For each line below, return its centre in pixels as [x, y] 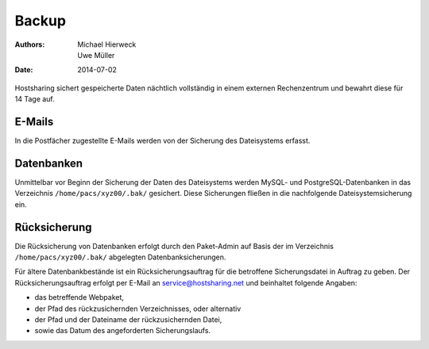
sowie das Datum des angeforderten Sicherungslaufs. [122, 331]
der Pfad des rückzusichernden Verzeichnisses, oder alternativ [138, 309]
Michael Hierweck [107, 44]
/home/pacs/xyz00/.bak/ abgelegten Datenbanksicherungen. [120, 257]
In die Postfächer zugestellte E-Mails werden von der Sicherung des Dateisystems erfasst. [162, 141]
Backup [41, 21]
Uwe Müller [96, 55]
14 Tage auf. [35, 99]
